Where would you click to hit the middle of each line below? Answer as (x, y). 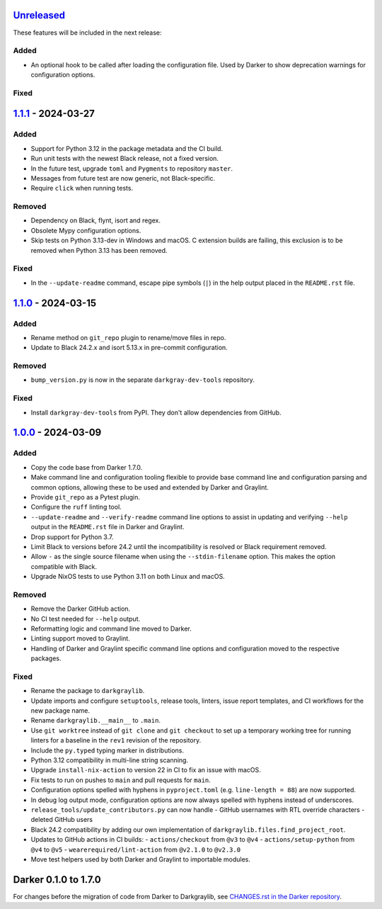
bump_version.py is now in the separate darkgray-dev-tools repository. (143, 380)
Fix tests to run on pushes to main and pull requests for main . (121, 780)
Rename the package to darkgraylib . (88, 691)
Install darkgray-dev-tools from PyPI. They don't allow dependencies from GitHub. (156, 412)
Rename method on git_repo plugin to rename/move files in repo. (128, 337)
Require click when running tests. (82, 188)
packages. (46, 658)
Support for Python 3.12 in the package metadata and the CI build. (127, 148)
